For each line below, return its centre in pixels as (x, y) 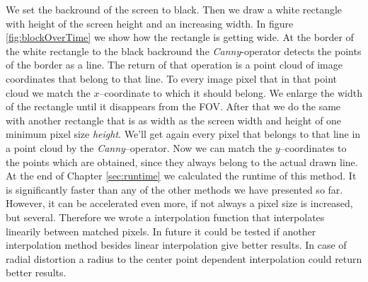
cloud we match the (48, 92)
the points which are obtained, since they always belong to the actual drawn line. (182, 161)
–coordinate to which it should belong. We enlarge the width (231, 92)
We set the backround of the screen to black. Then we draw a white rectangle (174, 9)
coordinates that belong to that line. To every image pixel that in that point (172, 78)
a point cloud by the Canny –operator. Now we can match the (139, 147)
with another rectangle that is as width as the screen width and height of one (174, 120)
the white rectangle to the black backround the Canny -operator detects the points (184, 51)
